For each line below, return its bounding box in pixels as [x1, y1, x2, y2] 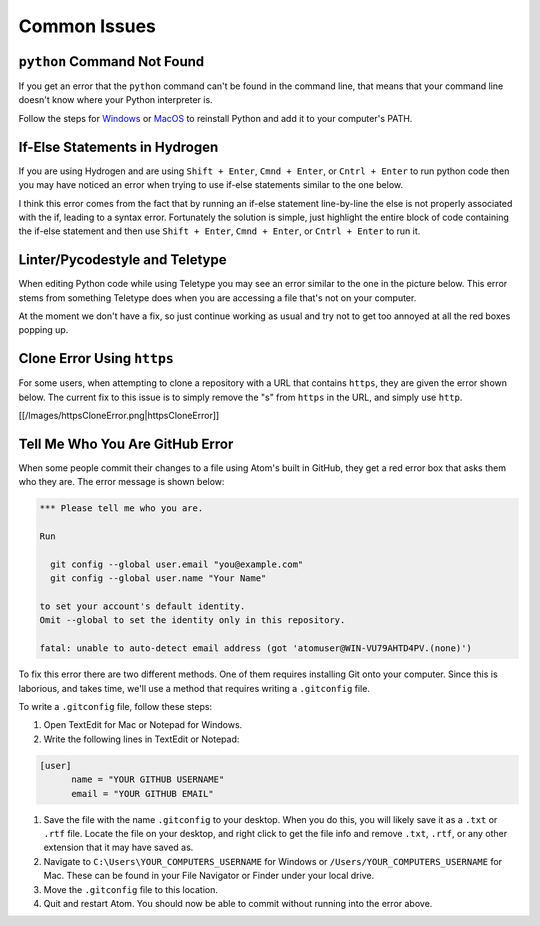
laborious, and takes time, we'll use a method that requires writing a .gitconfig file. [18, 682, 370, 694]
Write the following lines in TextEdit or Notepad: [43, 733, 240, 745]
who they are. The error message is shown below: [18, 476, 225, 488]
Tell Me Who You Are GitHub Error [18, 435, 234, 452]
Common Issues [18, 15, 157, 37]
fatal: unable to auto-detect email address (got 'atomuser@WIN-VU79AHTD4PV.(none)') [39, 643, 472, 654]
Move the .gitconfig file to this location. [43, 883, 219, 895]
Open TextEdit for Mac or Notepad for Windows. [43, 719, 243, 731]
